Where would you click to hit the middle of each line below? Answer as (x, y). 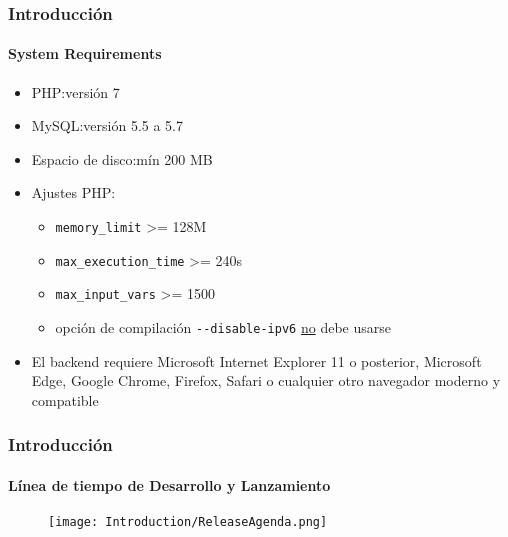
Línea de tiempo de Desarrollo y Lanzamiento (169, 484)
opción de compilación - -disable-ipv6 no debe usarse (223, 326)
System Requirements (85, 53)
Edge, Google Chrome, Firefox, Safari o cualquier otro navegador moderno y (266, 380)
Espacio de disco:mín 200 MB (122, 158)
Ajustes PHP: (73, 192)
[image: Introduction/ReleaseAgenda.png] (188, 522)
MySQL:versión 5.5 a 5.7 (107, 125)
